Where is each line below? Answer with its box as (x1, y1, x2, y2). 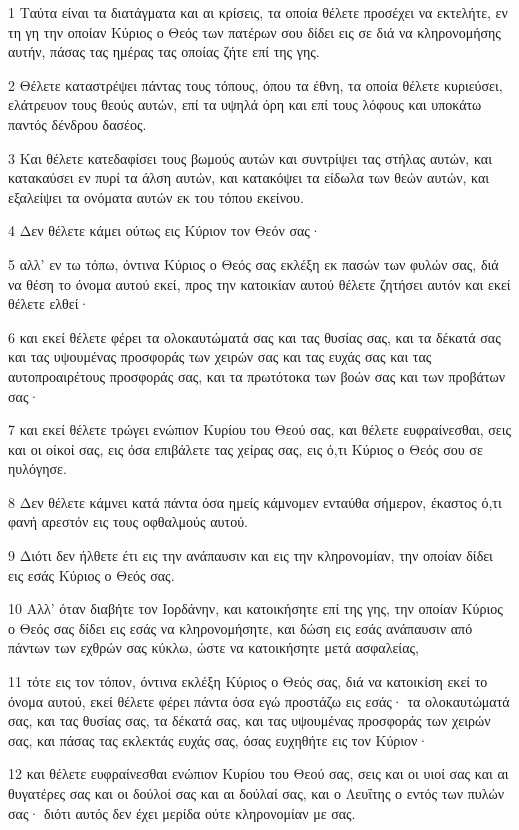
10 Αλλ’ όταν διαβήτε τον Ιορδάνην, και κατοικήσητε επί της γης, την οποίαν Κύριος (8, 598, 503, 619)
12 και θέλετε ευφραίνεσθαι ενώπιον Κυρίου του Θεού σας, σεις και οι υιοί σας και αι (8, 763, 509, 784)
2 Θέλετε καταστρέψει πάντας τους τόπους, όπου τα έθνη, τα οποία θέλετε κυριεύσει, (8, 74, 503, 95)
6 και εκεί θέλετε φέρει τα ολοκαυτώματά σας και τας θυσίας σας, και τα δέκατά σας (8, 326, 501, 347)
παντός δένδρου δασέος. (8, 113, 147, 134)
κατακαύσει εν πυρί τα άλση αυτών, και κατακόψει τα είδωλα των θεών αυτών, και (8, 167, 490, 188)
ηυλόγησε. (8, 458, 67, 479)
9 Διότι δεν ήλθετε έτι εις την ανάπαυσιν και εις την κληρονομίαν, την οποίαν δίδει (8, 545, 493, 566)
